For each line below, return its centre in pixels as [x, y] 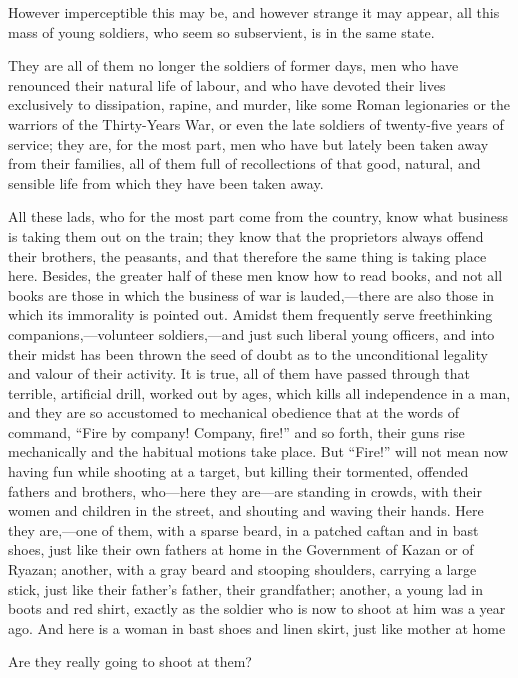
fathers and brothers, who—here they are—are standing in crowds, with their [245, 490]
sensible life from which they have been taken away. [166, 182]
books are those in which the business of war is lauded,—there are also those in [251, 294]
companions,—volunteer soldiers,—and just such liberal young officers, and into [251, 333]
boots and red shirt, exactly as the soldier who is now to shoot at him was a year [257, 608]
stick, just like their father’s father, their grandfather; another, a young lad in [246, 588]
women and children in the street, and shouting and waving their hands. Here [246, 510]
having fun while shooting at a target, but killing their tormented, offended [238, 471]
